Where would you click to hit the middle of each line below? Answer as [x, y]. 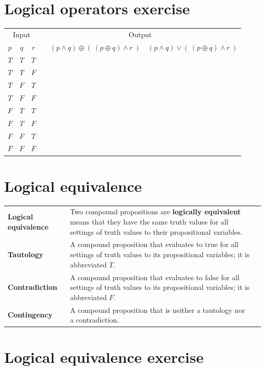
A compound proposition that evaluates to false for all [155, 277]
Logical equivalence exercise [104, 357]
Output [140, 34]
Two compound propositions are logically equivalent [155, 212]
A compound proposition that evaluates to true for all [154, 244]
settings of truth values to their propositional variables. [156, 231]
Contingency [30, 315]
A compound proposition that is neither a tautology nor [157, 310]
